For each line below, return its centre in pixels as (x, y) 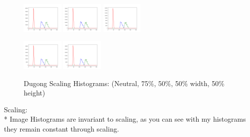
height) (35, 93)
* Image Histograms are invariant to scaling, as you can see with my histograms (125, 119)
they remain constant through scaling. (62, 128)
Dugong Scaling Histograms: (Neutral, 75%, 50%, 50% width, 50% (124, 83)
